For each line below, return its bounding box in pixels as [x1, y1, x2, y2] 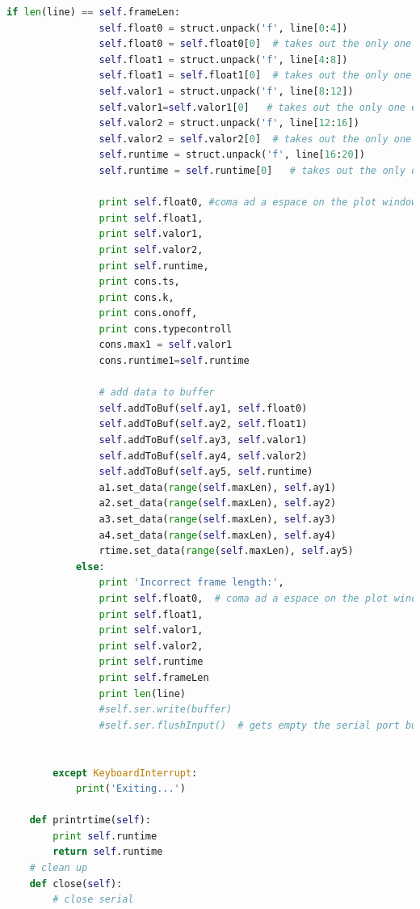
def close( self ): [29, 877, 123, 890]
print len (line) [99, 687, 186, 700]
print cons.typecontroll [99, 323, 233, 335]
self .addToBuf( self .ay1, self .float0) [99, 402, 308, 414]
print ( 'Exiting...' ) [75, 783, 186, 795]
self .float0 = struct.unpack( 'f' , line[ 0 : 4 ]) [99, 22, 348, 34]
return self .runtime [52, 846, 163, 858]
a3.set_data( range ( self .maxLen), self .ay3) [99, 514, 337, 525]
